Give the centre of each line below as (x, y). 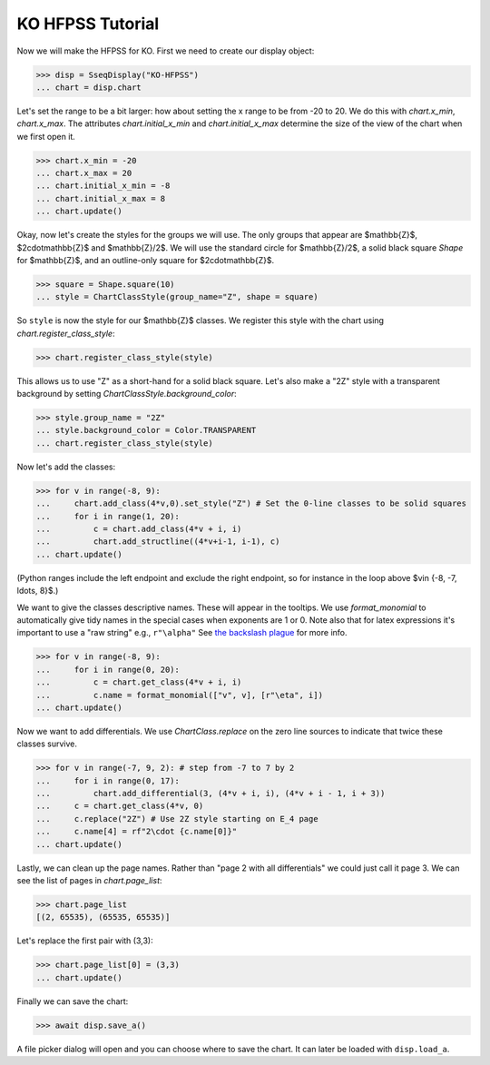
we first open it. (46, 136)
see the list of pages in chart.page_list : (89, 880)
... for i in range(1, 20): (108, 516)
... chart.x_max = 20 (84, 173)
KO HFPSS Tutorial (88, 24)
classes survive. (47, 744)
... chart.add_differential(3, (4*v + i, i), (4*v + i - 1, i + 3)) (211, 794)
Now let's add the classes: (66, 467)
